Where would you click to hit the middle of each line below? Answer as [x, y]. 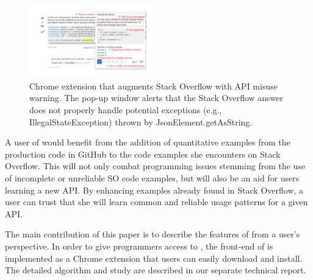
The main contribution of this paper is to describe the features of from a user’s [153, 234]
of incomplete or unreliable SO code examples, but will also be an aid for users [152, 178]
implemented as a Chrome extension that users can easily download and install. [154, 258]
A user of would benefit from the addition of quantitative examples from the [148, 142]
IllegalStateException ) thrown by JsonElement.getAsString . [141, 121]
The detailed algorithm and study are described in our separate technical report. [156, 270]
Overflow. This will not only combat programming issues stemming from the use [155, 166]
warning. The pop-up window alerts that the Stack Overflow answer [156, 98]
